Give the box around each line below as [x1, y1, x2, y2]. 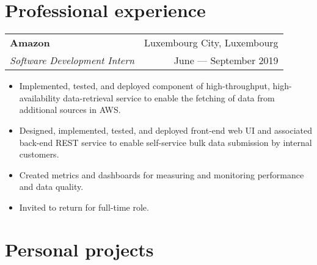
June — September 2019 [173, 53, 279, 68]
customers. [19, 148, 59, 161]
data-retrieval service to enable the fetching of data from [63, 91, 275, 104]
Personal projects [5, 236, 154, 261]
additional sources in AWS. [19, 103, 121, 116]
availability [19, 91, 60, 104]
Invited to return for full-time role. [19, 200, 149, 213]
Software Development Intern [10, 53, 134, 68]
